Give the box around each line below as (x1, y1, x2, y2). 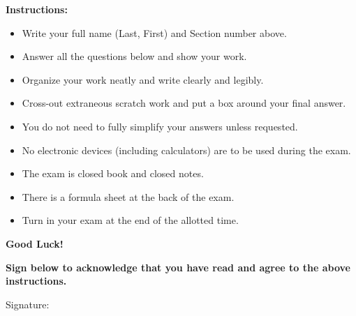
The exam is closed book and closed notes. (22, 166, 204, 181)
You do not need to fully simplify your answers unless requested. (22, 119, 298, 133)
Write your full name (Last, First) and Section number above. (22, 25, 287, 40)
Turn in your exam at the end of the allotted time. (22, 213, 239, 227)
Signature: (6, 296, 50, 311)
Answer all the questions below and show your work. (22, 49, 247, 63)
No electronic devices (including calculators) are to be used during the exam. (22, 142, 351, 157)
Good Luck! (6, 236, 64, 250)
